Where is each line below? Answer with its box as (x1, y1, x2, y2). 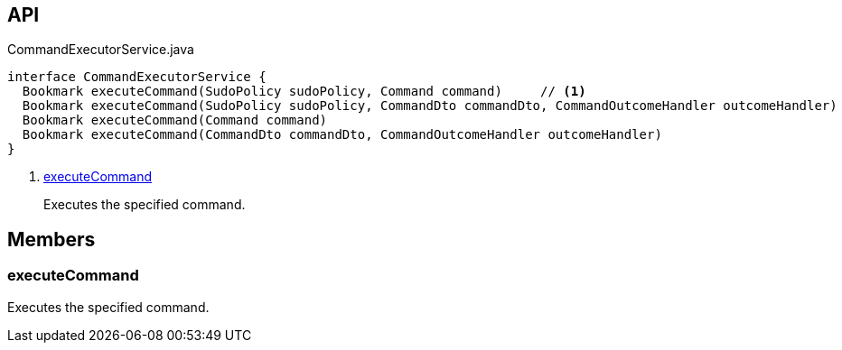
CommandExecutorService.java (7, 41, 194, 58)
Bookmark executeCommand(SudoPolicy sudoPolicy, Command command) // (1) (22, 84, 586, 99)
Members (7, 227, 96, 251)
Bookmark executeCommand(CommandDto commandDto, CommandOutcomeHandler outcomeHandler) (22, 127, 662, 143)
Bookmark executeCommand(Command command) (22, 113, 328, 128)
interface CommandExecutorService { (7, 69, 267, 85)
